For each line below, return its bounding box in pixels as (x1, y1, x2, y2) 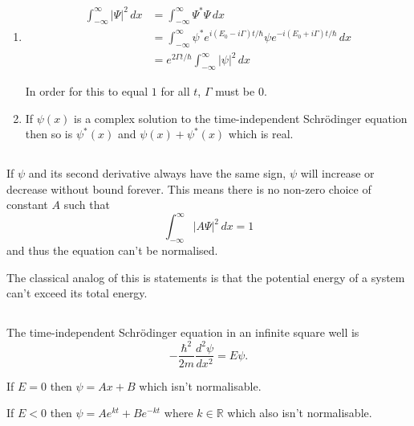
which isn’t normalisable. (139, 377, 262, 394)
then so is (25, 125, 73, 142)
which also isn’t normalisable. (227, 404, 372, 421)
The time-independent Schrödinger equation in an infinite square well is (6, 324, 359, 341)
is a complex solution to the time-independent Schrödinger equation (74, 109, 408, 126)
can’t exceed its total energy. (6, 285, 148, 301)
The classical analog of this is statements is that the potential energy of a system (6, 268, 405, 285)
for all (160, 82, 190, 99)
